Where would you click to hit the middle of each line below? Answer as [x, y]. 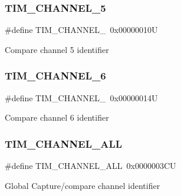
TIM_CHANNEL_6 [55, 76]
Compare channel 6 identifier [57, 117]
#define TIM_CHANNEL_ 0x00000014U [81, 97]
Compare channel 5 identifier [57, 49]
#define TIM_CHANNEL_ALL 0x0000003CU [90, 166]
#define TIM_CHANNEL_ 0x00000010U [81, 30]
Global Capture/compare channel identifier [83, 185]
